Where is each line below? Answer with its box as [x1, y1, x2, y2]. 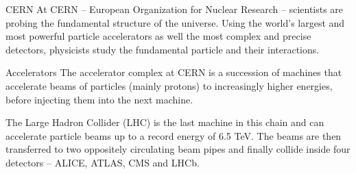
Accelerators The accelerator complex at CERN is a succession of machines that [5, 65, 342, 79]
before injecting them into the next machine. [5, 92, 193, 106]
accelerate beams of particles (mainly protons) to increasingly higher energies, [5, 78, 333, 92]
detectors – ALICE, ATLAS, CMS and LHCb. [5, 155, 200, 169]
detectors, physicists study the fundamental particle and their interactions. [5, 42, 320, 56]
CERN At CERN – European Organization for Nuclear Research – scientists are [5, 2, 344, 16]
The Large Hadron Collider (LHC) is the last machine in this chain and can [5, 115, 324, 129]
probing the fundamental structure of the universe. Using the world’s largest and [5, 15, 345, 29]
